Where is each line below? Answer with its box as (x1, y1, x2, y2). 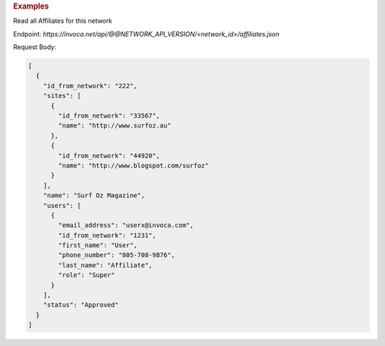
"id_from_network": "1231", (58, 231, 157, 239)
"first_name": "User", (58, 241, 138, 249)
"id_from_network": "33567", (58, 111, 160, 120)
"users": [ (43, 201, 81, 209)
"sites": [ (43, 92, 81, 100)
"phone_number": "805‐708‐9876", (58, 251, 175, 259)
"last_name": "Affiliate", (58, 261, 153, 269)
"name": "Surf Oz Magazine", (43, 192, 145, 199)
